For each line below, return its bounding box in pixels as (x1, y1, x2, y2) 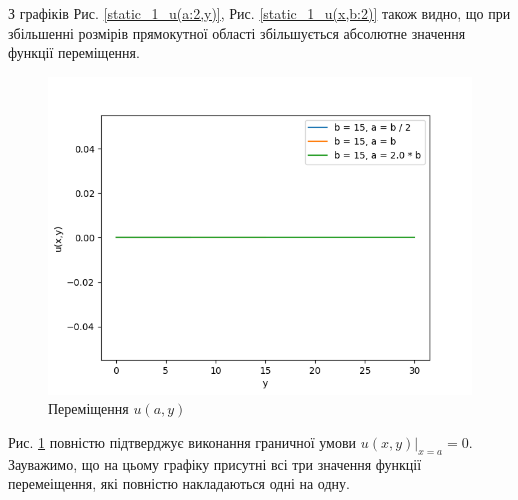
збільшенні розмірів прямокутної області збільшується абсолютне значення (8, 22, 466, 43)
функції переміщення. (8, 42, 140, 63)
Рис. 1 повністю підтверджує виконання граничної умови (8, 431, 357, 452)
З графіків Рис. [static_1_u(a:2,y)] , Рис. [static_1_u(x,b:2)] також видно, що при (8, 3, 511, 23)
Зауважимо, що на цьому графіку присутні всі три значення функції (8, 453, 422, 474)
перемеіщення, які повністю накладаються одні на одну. (8, 473, 350, 494)
